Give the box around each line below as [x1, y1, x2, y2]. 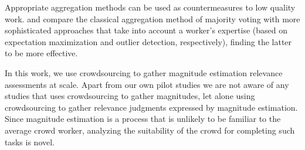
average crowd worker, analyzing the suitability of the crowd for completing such [5, 124, 295, 136]
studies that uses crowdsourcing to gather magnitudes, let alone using [5, 90, 255, 102]
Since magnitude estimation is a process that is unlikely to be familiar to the [5, 112, 281, 125]
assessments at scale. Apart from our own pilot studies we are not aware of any [5, 78, 289, 90]
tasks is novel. [5, 135, 55, 148]
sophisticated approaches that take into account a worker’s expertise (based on [5, 24, 288, 36]
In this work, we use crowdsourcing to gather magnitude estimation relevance [5, 66, 283, 79]
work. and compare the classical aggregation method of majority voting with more [5, 12, 300, 25]
